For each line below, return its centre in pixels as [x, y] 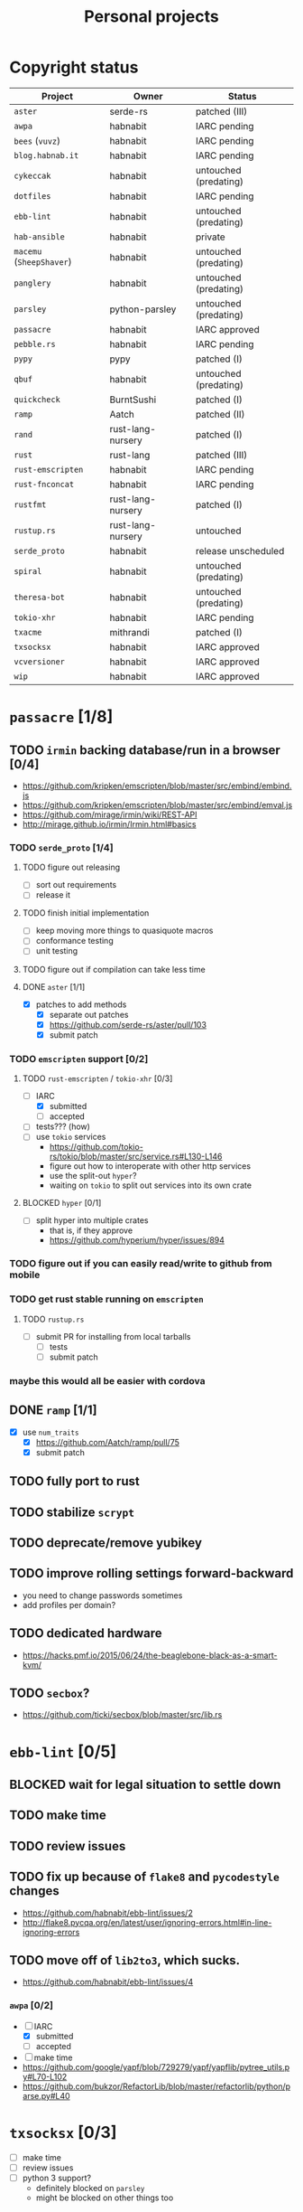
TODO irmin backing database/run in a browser [145, 750]
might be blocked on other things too [105, 2198]
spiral [28, 571]
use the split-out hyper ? [93, 1176]
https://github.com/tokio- [96, 1147]
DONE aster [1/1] [54, 986]
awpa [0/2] [32, 2006]
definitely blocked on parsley [90, 2188]
